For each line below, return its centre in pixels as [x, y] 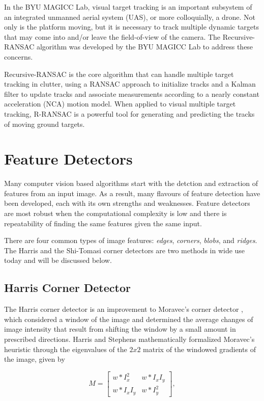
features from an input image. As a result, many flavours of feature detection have [132, 193]
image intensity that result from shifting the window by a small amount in [120, 329]
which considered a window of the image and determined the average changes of [129, 319]
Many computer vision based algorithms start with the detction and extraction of [131, 183]
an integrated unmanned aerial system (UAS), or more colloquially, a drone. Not [130, 17]
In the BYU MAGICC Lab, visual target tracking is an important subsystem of [128, 7]
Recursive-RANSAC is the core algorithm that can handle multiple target [119, 74]
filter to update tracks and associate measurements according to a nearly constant [132, 93]
